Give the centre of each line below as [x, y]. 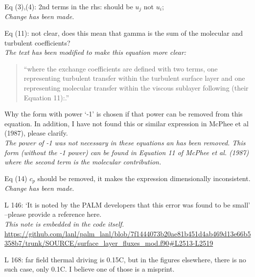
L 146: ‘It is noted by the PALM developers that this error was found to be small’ [127, 204]
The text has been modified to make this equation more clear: [95, 52]
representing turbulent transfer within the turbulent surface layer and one [134, 78]
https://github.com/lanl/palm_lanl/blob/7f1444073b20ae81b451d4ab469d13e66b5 [128, 233]
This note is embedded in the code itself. [64, 224]
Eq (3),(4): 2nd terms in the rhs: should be [69, 6]
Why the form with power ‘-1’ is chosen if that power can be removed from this [124, 114]
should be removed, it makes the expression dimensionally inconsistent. [144, 178]
